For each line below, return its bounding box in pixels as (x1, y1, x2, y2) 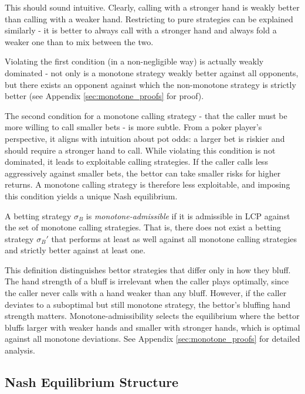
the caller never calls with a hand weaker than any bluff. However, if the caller (5, 287, 287, 299)
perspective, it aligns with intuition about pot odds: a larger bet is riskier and (5, 132, 285, 144)
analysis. (5, 344, 35, 356)
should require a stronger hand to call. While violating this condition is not (5, 144, 276, 156)
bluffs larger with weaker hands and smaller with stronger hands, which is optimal (5, 321, 300, 333)
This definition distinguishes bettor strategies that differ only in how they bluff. (5, 263, 291, 276)
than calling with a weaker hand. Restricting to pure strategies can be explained (5, 12, 293, 25)
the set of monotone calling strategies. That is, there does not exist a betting (5, 221, 282, 233)
